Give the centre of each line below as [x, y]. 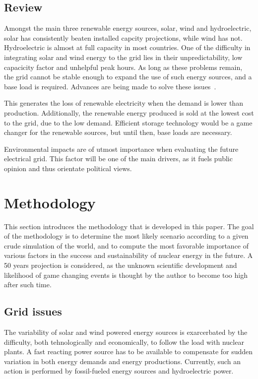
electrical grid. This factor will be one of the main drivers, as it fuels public [118, 158]
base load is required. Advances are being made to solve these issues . [110, 86]
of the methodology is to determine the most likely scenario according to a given [126, 236]
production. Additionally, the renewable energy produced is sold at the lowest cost [129, 112]
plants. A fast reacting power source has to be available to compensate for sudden [129, 351]
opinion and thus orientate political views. [68, 168]
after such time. [28, 284]
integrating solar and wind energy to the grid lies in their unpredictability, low [123, 57]
